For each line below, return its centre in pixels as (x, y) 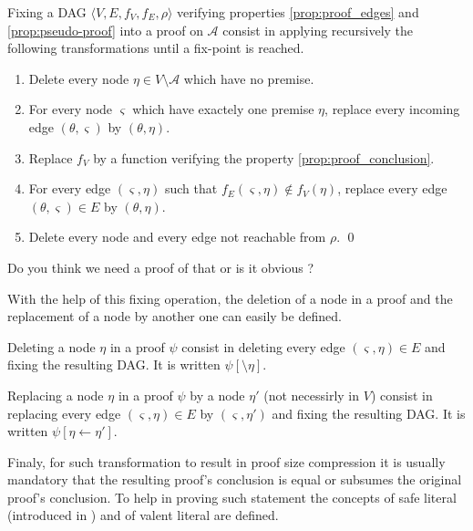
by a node (217, 395)
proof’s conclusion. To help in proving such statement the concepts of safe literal (232, 497)
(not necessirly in (312, 395)
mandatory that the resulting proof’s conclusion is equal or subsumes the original (235, 479)
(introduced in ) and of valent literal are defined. (143, 515)
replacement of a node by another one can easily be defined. (175, 316)
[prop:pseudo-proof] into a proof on (105, 30)
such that (191, 188)
